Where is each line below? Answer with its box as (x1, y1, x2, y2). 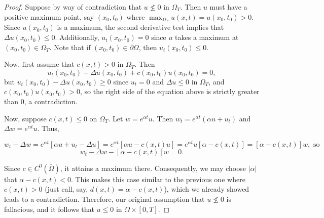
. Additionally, (55, 32, 99, 42)
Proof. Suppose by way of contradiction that (4, 2, 142, 12)
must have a (209, 2, 247, 12)
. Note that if (49, 41, 91, 52)
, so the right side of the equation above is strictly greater (80, 86, 260, 97)
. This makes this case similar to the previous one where (70, 173, 245, 184)
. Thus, (37, 123, 59, 134)
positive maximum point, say (4, 11, 94, 22)
